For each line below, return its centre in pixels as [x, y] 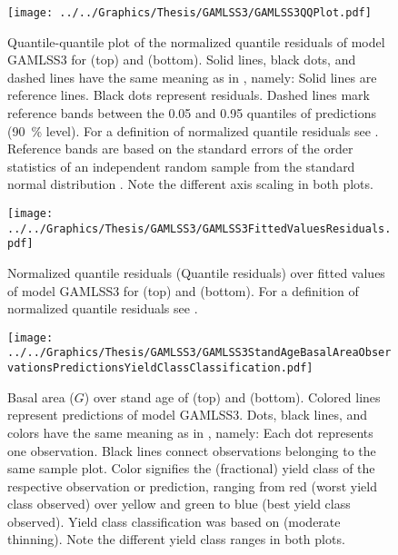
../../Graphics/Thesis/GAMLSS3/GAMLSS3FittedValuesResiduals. [199, 228]
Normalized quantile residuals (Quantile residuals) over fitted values [196, 272]
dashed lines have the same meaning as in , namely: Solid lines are [192, 77]
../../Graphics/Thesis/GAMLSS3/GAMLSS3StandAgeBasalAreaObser [199, 353]
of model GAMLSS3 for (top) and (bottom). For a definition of [183, 290]
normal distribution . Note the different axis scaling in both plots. [190, 184]
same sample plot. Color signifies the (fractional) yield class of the [191, 468]
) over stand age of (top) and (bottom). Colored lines [232, 396]
